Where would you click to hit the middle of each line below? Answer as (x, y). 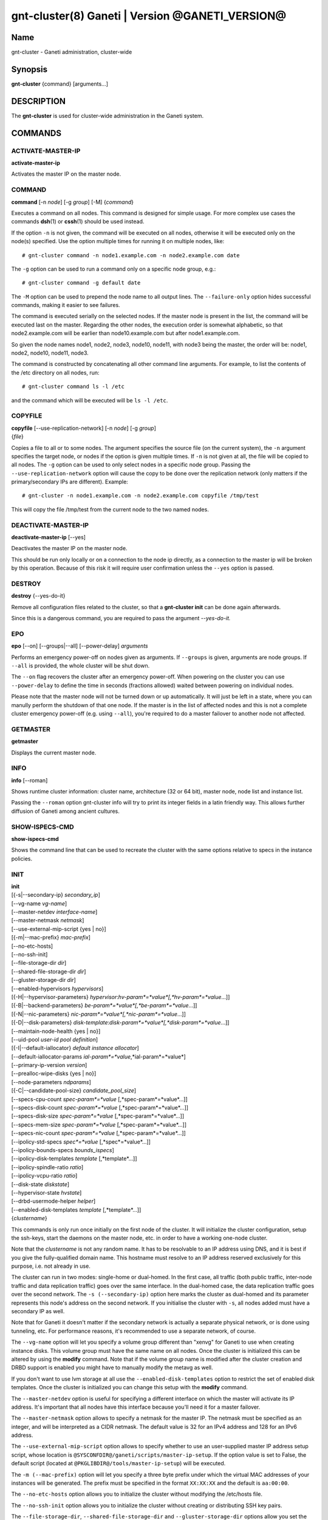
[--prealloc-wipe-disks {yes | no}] (54, 1074)
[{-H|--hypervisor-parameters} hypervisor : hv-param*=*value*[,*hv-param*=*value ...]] (121, 997)
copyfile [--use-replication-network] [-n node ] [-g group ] (84, 428)
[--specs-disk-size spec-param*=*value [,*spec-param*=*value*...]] (98, 1116)
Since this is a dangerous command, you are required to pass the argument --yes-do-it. (121, 618)
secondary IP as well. (38, 1311)
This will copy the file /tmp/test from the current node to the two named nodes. (110, 509)
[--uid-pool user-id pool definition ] (55, 1039)
